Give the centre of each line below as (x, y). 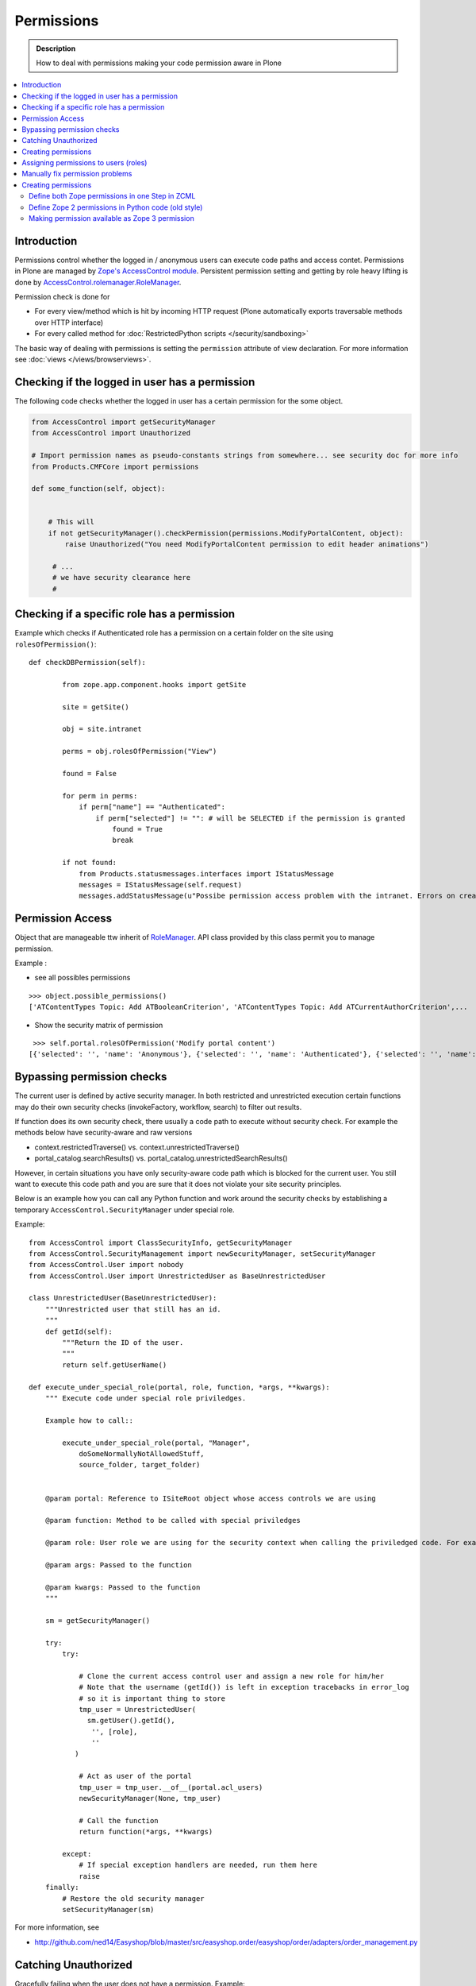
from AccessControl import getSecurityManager (123, 422)
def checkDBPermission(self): (88, 663)
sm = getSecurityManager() (98, 1620)
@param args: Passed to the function (118, 1565)
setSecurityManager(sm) (108, 1909)
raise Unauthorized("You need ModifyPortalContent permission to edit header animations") (247, 545)
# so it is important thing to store (152, 1698)
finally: (62, 1887)
